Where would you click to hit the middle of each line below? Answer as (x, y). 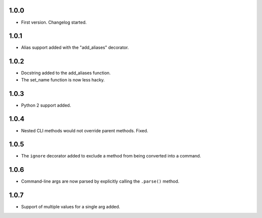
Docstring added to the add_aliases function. (66, 73)
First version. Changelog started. (54, 22)
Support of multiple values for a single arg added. (71, 207)
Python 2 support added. (46, 105)
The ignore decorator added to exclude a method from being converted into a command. (111, 156)
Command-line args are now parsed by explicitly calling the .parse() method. (100, 181)
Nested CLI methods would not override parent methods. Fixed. (85, 130)
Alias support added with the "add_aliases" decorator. (75, 47)
